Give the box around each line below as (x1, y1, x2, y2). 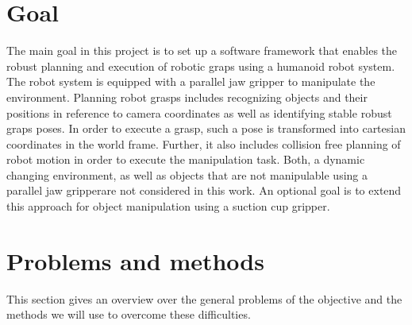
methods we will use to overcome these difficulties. (6, 306, 251, 323)
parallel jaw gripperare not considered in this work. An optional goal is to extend (6, 182, 402, 199)
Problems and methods (6, 244, 264, 277)
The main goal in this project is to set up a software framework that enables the (6, 42, 398, 59)
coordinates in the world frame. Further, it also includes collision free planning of (6, 135, 401, 152)
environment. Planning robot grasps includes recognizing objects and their (6, 88, 368, 105)
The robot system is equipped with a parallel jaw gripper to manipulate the (6, 73, 375, 90)
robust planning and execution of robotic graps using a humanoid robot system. (6, 57, 395, 74)
